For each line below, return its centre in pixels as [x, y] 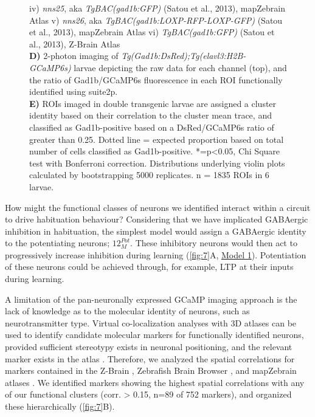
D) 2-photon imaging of [74, 56]
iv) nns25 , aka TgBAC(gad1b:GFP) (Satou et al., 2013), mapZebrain [157, 8]
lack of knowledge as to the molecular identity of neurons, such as [127, 311]
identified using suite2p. [74, 91]
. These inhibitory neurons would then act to [214, 243]
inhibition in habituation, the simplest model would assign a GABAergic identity [156, 231]
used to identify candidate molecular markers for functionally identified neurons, [154, 335]
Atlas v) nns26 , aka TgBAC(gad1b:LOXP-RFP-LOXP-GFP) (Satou [156, 20]
